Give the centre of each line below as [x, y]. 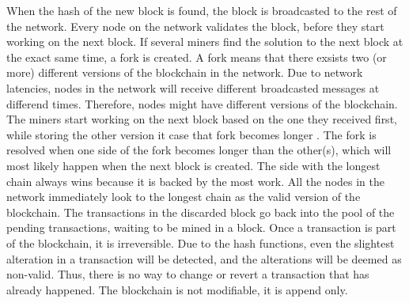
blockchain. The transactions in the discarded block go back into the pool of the [201, 212]
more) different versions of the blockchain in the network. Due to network [185, 72]
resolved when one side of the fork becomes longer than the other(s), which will [199, 150]
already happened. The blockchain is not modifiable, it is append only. [177, 289]
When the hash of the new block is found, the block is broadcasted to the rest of [202, 10]
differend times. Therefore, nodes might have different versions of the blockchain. [202, 103]
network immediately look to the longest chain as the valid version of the [184, 197]
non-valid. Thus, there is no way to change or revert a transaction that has [188, 274]
